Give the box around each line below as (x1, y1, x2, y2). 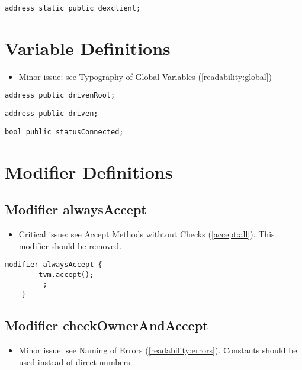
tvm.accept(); (38, 270, 94, 279)
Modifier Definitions (5, 159, 173, 184)
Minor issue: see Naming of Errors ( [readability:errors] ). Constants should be (18, 343, 297, 356)
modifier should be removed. (18, 239, 122, 252)
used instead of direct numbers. (18, 355, 133, 368)
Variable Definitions (5, 36, 171, 60)
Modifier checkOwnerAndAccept (5, 316, 208, 334)
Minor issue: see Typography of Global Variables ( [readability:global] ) (18, 70, 272, 82)
